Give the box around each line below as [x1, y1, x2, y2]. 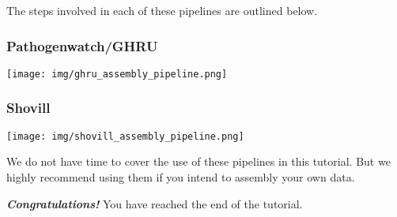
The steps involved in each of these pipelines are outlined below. [6, 2, 318, 18]
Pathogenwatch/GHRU [6, 36, 158, 55]
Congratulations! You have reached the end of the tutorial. [6, 195, 303, 211]
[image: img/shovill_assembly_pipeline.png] [6, 130, 244, 142]
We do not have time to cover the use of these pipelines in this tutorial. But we [6, 153, 391, 170]
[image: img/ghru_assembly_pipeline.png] [6, 68, 228, 80]
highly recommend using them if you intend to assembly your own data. [6, 168, 355, 185]
